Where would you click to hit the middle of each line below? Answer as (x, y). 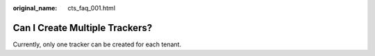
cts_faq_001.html (92, 8)
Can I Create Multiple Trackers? (83, 28)
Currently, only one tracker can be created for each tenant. (97, 44)
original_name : (35, 8)
